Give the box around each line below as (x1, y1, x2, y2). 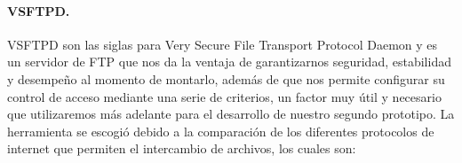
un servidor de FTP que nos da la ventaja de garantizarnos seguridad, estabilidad (7, 52, 451, 71)
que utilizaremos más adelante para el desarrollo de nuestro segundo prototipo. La (7, 105, 455, 123)
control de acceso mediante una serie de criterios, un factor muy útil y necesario (7, 87, 442, 105)
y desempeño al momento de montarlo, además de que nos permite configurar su (7, 69, 445, 88)
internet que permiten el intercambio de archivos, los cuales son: (7, 139, 356, 158)
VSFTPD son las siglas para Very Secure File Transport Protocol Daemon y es (7, 35, 438, 53)
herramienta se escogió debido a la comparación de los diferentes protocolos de (7, 121, 434, 140)
